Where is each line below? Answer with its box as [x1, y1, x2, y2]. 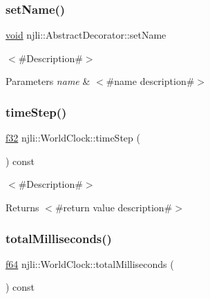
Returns [6, 200, 39, 214]
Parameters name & [6, 74, 90, 88]
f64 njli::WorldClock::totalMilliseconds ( [6, 256, 174, 271]
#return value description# [55, 200, 173, 214]
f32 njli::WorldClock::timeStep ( [6, 131, 140, 145]
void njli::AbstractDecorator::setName [6, 28, 166, 42]
